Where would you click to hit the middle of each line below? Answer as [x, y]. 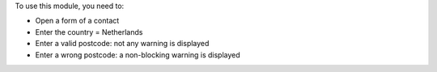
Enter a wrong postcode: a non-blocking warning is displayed [138, 55]
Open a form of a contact [77, 21]
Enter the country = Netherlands [89, 32]
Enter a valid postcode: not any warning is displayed [122, 44]
